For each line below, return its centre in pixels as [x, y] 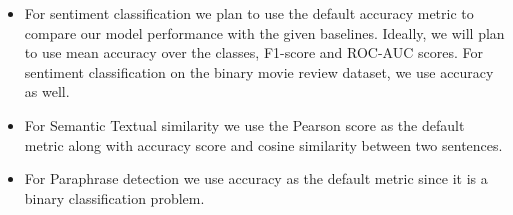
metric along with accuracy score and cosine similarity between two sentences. [263, 144]
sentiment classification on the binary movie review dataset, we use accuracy [259, 71]
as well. [47, 91]
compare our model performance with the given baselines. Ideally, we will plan [264, 32]
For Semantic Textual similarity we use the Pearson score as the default [244, 124]
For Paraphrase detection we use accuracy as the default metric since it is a [256, 178]
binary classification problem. [114, 197]
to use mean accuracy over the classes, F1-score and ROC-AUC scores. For [253, 52]
